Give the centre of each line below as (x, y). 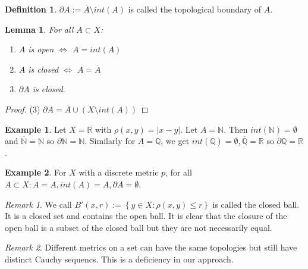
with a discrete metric (119, 172)
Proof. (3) (23, 109)
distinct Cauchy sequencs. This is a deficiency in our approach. (119, 259)
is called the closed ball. (256, 204)
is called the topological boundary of (195, 9)
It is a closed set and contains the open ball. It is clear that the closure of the (146, 216)
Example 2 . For (36, 172)
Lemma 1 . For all (39, 29)
